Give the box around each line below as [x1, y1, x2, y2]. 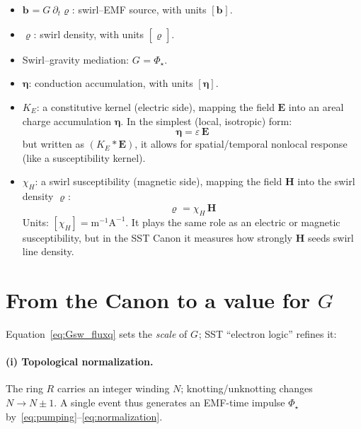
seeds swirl [307, 230, 354, 245]
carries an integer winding [57, 381, 170, 396]
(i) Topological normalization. [6, 354, 154, 369]
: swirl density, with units [33, 26, 144, 41]
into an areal [288, 99, 344, 114]
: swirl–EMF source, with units [71, 2, 207, 16]
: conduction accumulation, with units [28, 76, 193, 90]
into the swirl [297, 174, 355, 189]
